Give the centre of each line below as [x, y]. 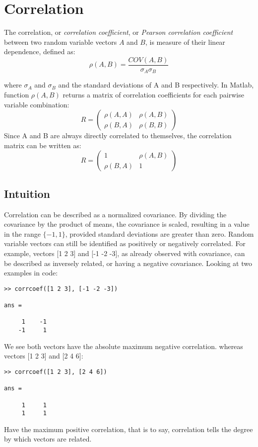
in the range [22, 233]
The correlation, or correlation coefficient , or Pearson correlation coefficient [119, 32]
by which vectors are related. [48, 439]
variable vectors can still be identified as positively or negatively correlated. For [125, 243]
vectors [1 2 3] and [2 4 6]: [44, 356]
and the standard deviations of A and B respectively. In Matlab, [156, 85]
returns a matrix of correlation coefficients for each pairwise [153, 95]
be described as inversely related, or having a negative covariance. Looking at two [128, 263]
